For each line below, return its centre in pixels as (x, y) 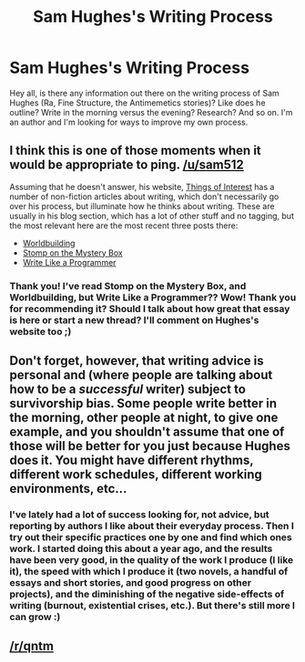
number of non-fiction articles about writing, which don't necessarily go (144, 196)
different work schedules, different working (136, 475)
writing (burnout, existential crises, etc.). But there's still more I (152, 605)
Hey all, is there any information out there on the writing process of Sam (144, 93)
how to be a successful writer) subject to (127, 390)
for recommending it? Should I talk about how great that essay (150, 308)
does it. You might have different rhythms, (132, 461)
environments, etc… (68, 489)
